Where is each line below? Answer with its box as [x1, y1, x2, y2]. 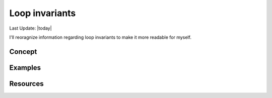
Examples [9, 63, 41, 72]
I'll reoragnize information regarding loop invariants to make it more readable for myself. [9, 34, 191, 40]
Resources [9, 79, 44, 88]
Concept [9, 47, 37, 56]
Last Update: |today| [9, 25, 52, 31]
